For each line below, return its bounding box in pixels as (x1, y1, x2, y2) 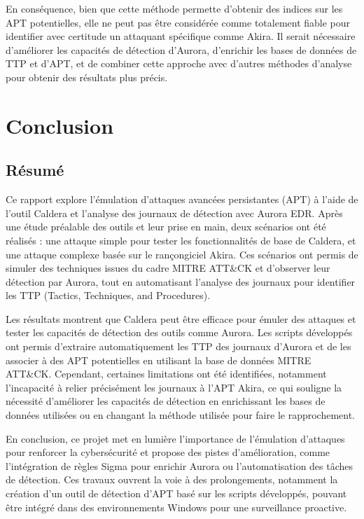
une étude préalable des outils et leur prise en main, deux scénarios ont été (6, 219, 326, 234)
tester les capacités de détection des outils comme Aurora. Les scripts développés (6, 325, 353, 340)
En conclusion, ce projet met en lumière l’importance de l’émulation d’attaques (6, 431, 345, 445)
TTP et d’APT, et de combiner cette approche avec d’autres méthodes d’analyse (6, 56, 352, 71)
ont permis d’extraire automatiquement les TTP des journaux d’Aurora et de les (6, 339, 351, 354)
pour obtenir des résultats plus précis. (6, 69, 168, 84)
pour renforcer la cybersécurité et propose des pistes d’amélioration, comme (6, 445, 330, 459)
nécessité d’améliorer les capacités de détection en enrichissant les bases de (6, 394, 325, 408)
